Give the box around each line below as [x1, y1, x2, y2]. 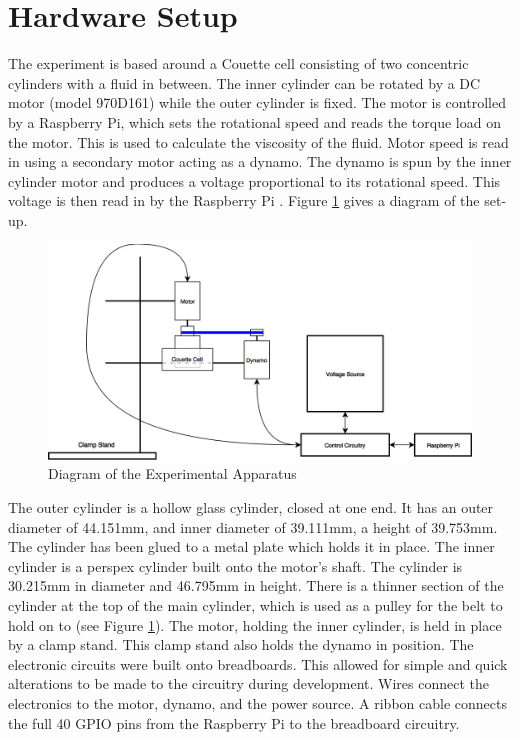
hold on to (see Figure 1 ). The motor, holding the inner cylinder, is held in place [8, 614, 502, 635]
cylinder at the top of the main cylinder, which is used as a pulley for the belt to [8, 594, 503, 615]
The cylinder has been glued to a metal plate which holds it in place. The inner [8, 536, 495, 557]
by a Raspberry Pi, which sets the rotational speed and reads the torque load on [8, 111, 501, 132]
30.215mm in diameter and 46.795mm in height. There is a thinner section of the [8, 575, 504, 596]
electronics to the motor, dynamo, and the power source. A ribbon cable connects [8, 692, 507, 713]
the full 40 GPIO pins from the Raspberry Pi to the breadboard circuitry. [8, 712, 460, 733]
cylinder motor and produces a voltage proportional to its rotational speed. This [8, 170, 501, 191]
